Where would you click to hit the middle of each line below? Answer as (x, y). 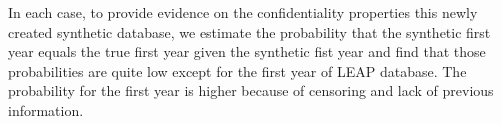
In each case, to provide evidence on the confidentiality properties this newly (243, 12)
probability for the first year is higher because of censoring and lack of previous (251, 90)
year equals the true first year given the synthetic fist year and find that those (247, 51)
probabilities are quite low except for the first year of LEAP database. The (237, 70)
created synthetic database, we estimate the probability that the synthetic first (249, 31)
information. (46, 109)
